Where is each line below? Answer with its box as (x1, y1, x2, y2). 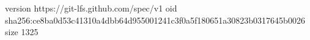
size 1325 (5, 25, 39, 38)
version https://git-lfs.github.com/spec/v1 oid (5, 2, 177, 14)
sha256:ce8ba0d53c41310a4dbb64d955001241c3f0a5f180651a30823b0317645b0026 (5, 13, 305, 26)
